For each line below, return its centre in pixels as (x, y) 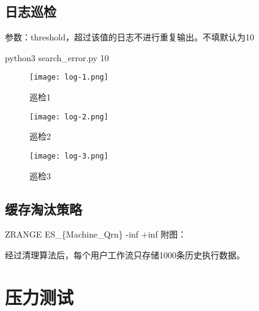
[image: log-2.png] (69, 117)
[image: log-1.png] (69, 77)
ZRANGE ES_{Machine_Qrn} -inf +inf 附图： (96, 234)
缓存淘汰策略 (43, 208)
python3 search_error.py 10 (57, 57)
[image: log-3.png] (69, 156)
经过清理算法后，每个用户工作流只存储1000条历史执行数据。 (125, 254)
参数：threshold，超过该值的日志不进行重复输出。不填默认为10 (129, 37)
